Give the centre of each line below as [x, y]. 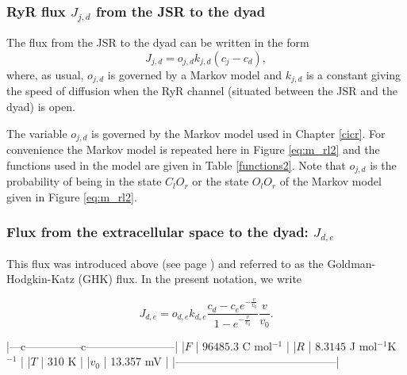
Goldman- [351, 263]
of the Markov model [330, 181]
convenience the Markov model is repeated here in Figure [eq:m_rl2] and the [193, 149]
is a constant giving [353, 74]
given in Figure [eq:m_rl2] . [72, 196]
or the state [221, 181]
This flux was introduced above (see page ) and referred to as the [165, 263]
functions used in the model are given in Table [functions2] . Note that [176, 165]
